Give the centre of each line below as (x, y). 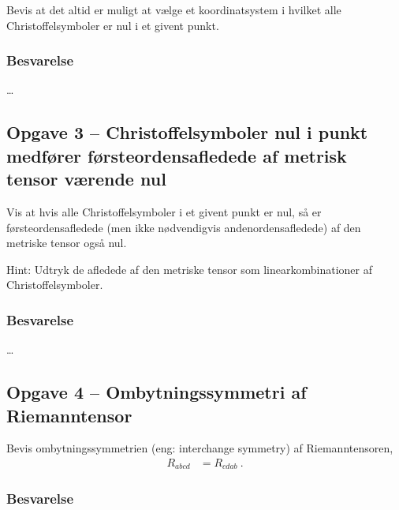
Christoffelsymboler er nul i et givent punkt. (113, 25)
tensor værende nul (86, 179)
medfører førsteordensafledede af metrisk (177, 155)
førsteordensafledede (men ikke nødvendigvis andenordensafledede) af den (184, 227)
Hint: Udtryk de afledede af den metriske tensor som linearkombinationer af (189, 269)
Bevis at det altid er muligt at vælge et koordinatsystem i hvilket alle (174, 9)
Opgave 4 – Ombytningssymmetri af (157, 392)
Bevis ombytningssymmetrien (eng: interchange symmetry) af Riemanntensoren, (200, 448)
